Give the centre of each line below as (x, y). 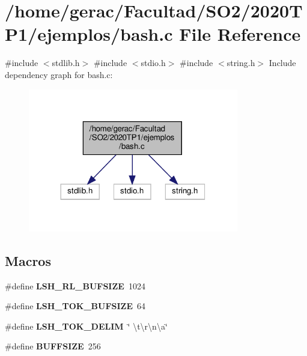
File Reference (240, 34)
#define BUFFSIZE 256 (53, 346)
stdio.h (153, 63)
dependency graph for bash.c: (59, 74)
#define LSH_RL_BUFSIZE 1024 (75, 285)
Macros (28, 260)
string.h (241, 63)
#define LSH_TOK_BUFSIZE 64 (75, 306)
